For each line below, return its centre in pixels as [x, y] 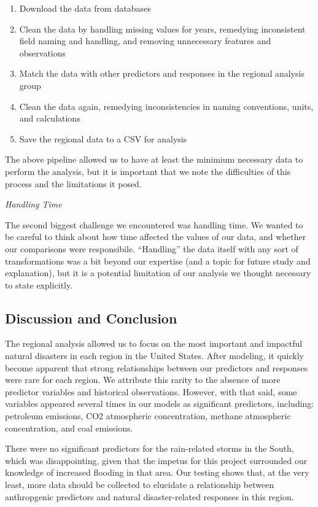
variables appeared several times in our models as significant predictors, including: [160, 404]
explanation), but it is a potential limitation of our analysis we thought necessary [158, 273]
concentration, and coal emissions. [69, 428]
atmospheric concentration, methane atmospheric [198, 416]
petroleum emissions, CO [52, 416]
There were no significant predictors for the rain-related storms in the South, [149, 448]
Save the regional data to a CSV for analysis [103, 138]
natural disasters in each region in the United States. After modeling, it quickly [154, 356]
